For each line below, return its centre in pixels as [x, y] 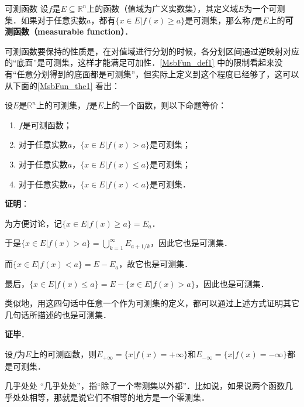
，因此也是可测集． [232, 283]
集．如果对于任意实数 [46, 20]
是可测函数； [47, 124]
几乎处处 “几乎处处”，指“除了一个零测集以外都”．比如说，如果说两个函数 [145, 386]
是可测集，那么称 [218, 20]
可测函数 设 [27, 8]
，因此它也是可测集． [191, 243]
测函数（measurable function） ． [69, 31]
